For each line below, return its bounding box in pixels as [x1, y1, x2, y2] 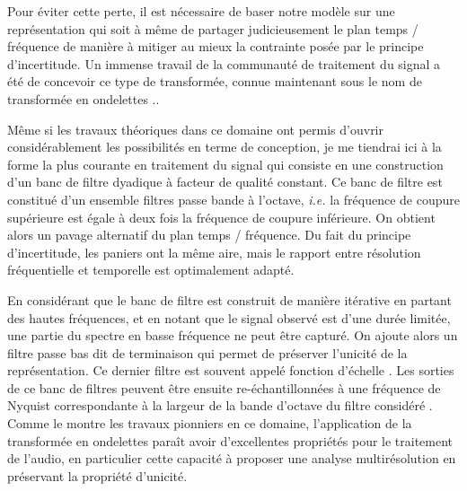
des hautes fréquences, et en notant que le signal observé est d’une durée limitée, [7, 308, 451, 327]
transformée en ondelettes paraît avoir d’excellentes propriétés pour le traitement [7, 431, 454, 450]
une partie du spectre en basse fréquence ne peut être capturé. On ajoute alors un [7, 326, 458, 345]
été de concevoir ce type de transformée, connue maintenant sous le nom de [7, 72, 422, 91]
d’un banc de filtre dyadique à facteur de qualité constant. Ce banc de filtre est [7, 172, 443, 191]
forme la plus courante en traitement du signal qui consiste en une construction [7, 154, 444, 173]
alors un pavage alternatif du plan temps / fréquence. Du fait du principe [7, 225, 411, 244]
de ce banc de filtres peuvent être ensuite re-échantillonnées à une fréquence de [7, 378, 441, 397]
